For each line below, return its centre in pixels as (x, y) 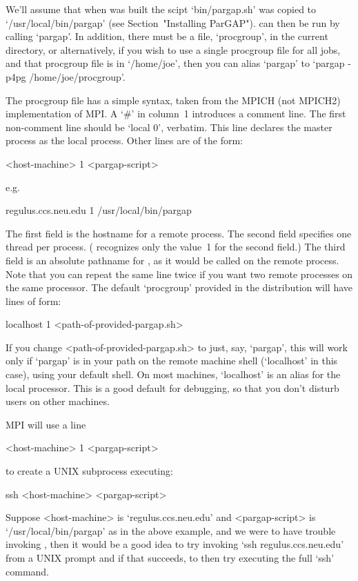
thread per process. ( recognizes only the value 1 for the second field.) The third (176, 247)
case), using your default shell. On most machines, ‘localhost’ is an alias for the (173, 374)
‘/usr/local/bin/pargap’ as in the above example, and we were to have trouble (171, 530)
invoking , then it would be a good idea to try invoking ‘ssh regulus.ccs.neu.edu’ (175, 544)
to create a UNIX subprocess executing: (89, 471)
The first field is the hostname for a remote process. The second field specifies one (179, 233)
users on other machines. (58, 401)
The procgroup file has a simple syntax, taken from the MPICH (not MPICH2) (173, 100)
